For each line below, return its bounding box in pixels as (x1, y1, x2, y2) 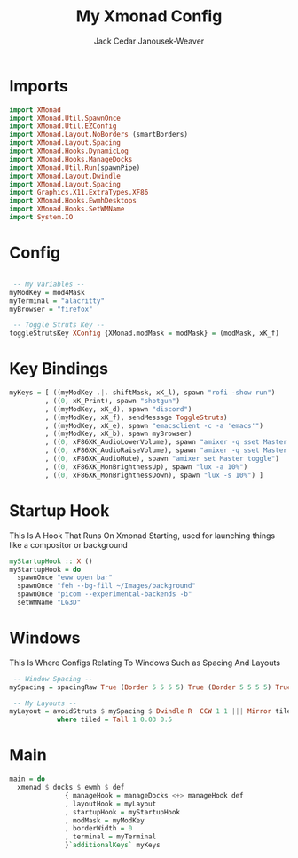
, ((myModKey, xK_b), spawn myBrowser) (44, 429, 192, 439)
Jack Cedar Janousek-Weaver (93, 36, 205, 46)
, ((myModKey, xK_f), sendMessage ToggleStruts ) (44, 413, 228, 422)
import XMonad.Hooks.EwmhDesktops (9, 196, 137, 205)
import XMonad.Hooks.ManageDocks (9, 155, 133, 163)
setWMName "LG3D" (17, 598, 82, 607)
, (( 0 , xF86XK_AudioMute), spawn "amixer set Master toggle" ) (44, 455, 279, 464)
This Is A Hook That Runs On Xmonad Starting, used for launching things (9, 530, 276, 541)
